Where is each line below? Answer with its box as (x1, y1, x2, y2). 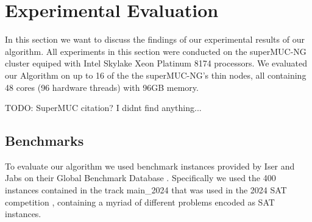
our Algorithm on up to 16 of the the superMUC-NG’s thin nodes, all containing (5, 68, 307, 81)
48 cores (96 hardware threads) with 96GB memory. (5, 81, 199, 93)
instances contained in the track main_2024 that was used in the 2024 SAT (5, 184, 287, 196)
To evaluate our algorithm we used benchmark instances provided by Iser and (5, 159, 295, 172)
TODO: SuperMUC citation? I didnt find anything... (5, 101, 202, 114)
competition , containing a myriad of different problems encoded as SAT (5, 195, 275, 208)
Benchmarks (5, 131, 84, 150)
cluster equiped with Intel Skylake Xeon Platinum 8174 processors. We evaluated (5, 57, 308, 70)
